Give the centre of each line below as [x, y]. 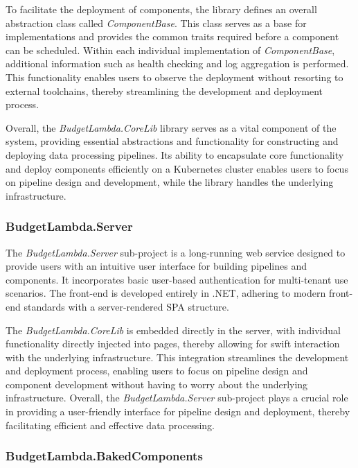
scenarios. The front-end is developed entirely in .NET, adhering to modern [166, 293]
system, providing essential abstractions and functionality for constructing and [172, 141]
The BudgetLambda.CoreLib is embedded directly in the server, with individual [173, 330]
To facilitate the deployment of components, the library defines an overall [161, 9]
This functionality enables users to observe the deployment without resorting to [174, 77]
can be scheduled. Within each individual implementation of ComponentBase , [170, 50]
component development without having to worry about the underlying [157, 384]
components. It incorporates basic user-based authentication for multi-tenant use [177, 279]
